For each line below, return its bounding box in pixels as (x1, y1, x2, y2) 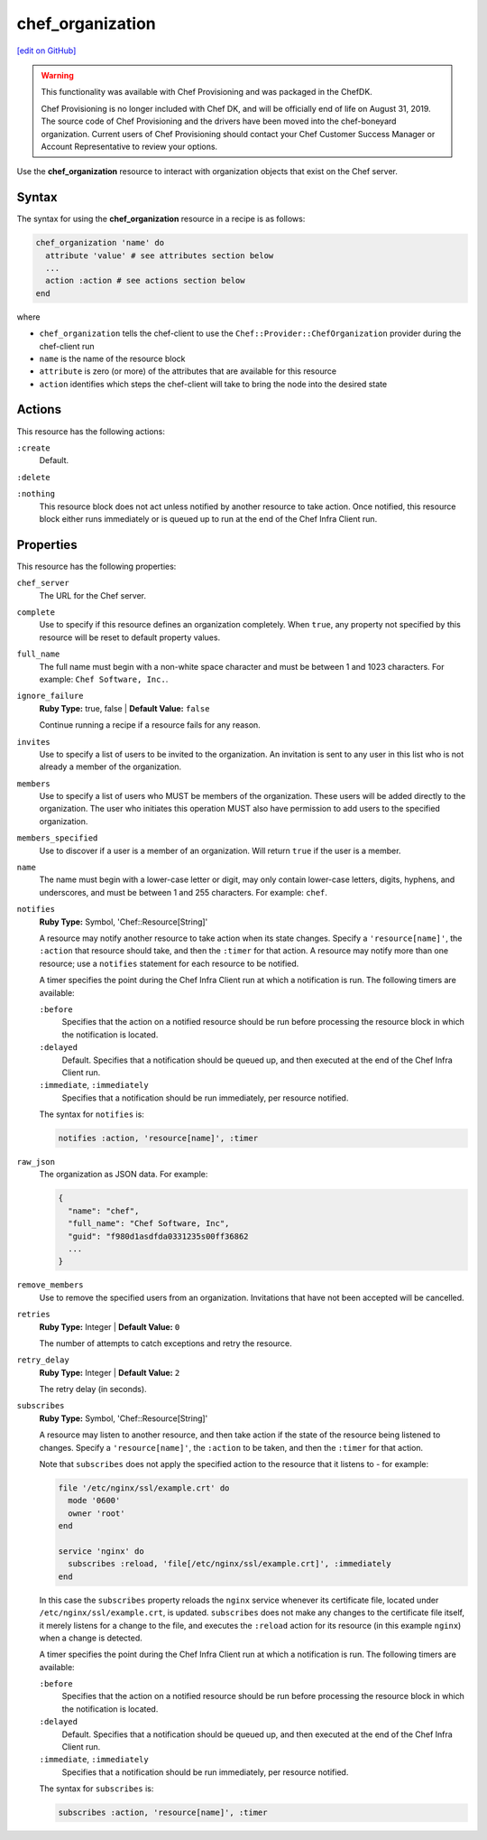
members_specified (16, 833, 98, 843)
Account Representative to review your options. (41, 141, 218, 152)
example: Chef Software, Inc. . (39, 674, 169, 684)
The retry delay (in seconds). (39, 1384, 148, 1395)
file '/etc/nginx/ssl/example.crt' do (58, 1483, 230, 1493)
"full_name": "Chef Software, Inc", (68, 1219, 230, 1229)
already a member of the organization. (39, 761, 182, 772)
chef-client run (39, 340, 95, 351)
